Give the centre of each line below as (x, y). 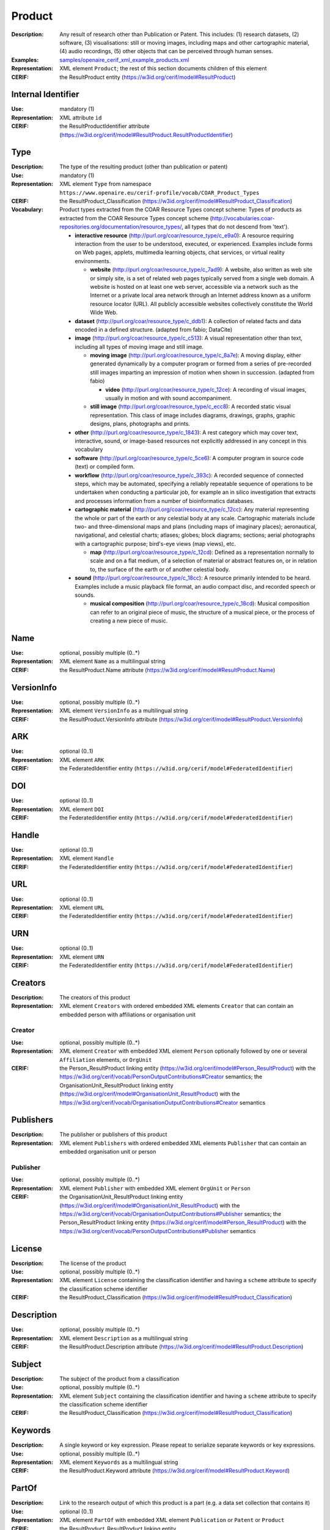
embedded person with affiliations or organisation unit (127, 1014)
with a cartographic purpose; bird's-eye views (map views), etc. (156, 543)
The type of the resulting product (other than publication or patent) (144, 167)
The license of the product (93, 1263)
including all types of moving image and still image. (139, 346)
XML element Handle (87, 858)
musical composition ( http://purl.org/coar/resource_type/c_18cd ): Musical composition (200, 603)
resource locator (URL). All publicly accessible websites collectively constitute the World (201, 304)
